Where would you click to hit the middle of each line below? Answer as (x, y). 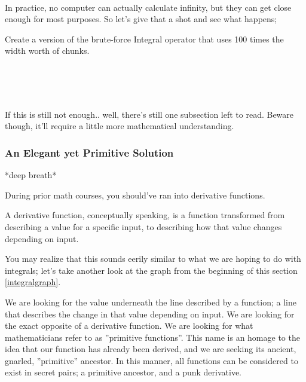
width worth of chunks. (47, 51)
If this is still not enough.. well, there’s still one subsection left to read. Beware (149, 114)
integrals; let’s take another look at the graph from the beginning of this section (151, 270)
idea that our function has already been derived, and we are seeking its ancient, (151, 349)
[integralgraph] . (33, 282)
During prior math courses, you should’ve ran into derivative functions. (135, 195)
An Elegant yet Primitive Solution (89, 152)
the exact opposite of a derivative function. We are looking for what (129, 326)
